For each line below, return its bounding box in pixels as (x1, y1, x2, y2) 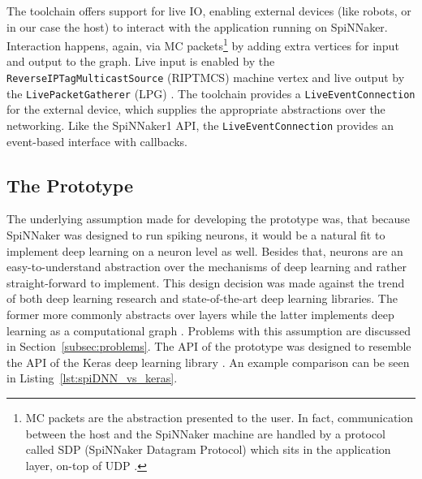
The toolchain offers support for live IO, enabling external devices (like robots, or (6, 2, 411, 19)
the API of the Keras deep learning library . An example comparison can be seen (6, 353, 410, 370)
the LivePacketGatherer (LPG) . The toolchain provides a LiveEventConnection (6, 84, 416, 101)
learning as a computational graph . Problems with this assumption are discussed (6, 321, 411, 339)
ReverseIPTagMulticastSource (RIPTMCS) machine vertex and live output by (6, 69, 405, 86)
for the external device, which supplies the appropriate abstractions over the (6, 101, 385, 118)
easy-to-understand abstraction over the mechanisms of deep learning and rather (6, 258, 407, 275)
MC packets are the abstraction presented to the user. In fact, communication (25, 408, 413, 425)
